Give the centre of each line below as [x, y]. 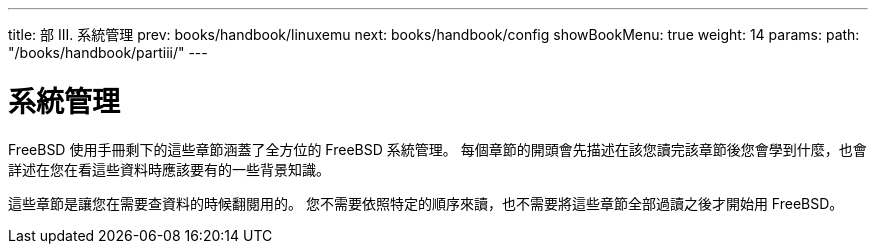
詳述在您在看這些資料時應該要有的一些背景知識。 [169, 169]
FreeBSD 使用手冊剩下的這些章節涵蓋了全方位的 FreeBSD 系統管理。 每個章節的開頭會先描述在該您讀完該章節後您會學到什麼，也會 [437, 149]
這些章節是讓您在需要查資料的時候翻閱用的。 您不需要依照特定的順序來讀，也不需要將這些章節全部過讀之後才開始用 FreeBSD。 [426, 203]
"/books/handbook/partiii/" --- [108, 52]
